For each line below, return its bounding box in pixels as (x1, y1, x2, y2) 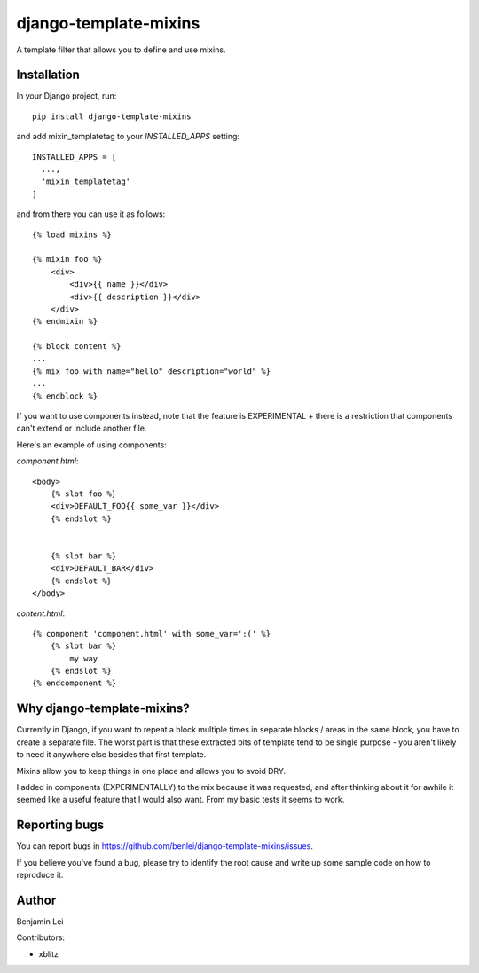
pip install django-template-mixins (32, 111, 192, 122)
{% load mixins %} (32, 229, 113, 240)
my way (69, 653, 98, 663)
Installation (16, 67, 80, 83)
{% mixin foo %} (32, 254, 103, 265)
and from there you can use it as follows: (16, 209, 166, 219)
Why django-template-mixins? (16, 701, 190, 716)
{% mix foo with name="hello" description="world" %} (32, 366, 271, 376)
